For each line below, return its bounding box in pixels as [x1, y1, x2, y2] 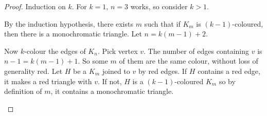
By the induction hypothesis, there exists [4, 18, 133, 29]
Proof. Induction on [4, 1, 66, 11]
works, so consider [130, 1, 188, 11]
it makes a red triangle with [4, 75, 92, 86]
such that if [144, 18, 181, 29]
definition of [4, 86, 42, 96]
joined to [102, 65, 130, 76]
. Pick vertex [97, 45, 138, 56]
